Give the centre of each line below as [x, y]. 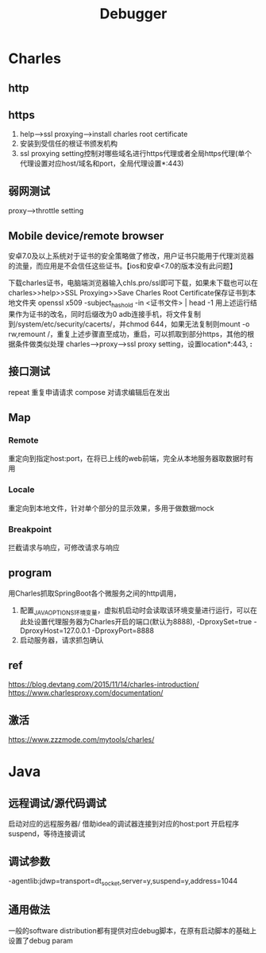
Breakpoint [30, 529]
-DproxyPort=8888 [123, 631]
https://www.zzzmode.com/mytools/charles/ [81, 740]
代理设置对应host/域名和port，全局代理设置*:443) [102, 163]
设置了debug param [41, 940]
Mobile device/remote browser [86, 236]
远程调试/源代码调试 [58, 803]
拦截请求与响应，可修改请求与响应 [64, 547]
